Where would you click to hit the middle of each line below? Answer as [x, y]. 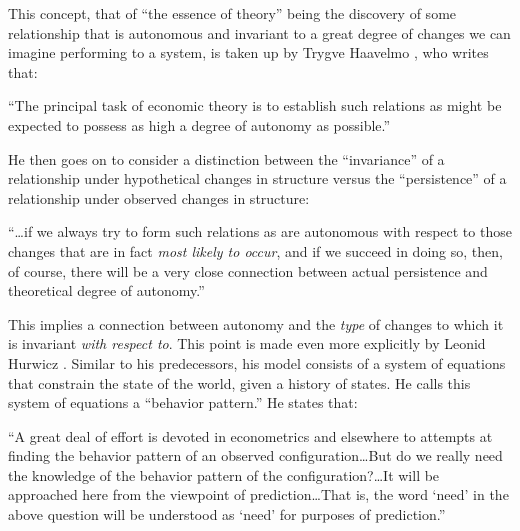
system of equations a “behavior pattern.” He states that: [183, 402]
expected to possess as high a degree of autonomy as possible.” [199, 124]
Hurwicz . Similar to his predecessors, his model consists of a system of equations [257, 362]
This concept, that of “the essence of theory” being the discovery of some [232, 13]
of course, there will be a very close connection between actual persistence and [248, 270]
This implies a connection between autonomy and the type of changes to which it [256, 323]
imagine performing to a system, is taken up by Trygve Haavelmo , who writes [248, 52]
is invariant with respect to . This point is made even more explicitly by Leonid [247, 343]
